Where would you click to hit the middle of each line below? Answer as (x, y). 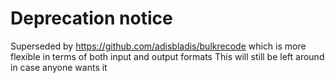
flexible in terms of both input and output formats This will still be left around (167, 56)
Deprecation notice (91, 18)
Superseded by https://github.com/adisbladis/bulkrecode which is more (158, 46)
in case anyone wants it (59, 67)
